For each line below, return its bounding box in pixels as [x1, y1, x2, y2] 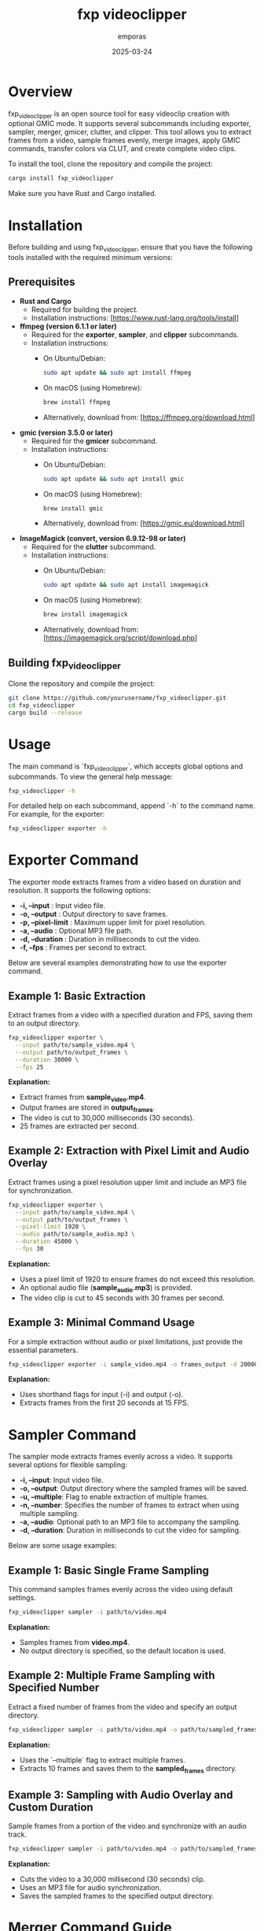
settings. [8, 1593, 37, 1603]
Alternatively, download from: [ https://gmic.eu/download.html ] [42, 518, 245, 528]
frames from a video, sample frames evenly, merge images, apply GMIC [8, 135, 241, 145]
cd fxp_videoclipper [8, 702, 76, 710]
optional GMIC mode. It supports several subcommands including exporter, [8, 119, 251, 128]
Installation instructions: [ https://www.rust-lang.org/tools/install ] [31, 313, 240, 322]
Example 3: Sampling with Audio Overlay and [8, 1788, 233, 1801]
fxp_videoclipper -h [8, 787, 76, 795]
